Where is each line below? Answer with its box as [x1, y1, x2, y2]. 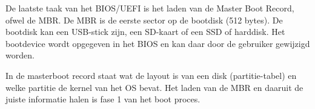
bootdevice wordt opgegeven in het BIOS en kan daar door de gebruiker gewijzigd [5, 37, 310, 49]
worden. [5, 49, 35, 61]
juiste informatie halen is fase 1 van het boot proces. [5, 93, 201, 105]
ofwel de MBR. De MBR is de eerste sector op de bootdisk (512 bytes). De [5, 13, 283, 26]
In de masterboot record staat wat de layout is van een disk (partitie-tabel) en [5, 69, 297, 81]
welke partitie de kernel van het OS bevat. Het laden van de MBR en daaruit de [5, 81, 303, 93]
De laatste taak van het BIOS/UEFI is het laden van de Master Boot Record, [5, 2, 294, 14]
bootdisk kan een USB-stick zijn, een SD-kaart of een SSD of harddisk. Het [5, 25, 285, 38]
